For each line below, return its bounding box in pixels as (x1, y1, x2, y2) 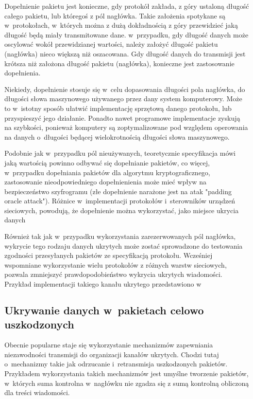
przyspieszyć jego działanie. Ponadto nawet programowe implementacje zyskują (4, 112, 240, 123)
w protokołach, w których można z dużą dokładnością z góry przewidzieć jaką (4, 20, 238, 30)
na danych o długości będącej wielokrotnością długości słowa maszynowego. (4, 131, 230, 142)
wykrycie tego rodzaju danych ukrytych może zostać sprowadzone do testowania (4, 240, 243, 251)
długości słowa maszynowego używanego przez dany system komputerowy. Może (4, 93, 242, 104)
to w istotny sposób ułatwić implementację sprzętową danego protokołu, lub (4, 103, 232, 113)
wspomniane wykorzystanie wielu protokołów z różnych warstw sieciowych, (4, 259, 227, 270)
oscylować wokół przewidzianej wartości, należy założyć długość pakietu (4, 39, 218, 49)
